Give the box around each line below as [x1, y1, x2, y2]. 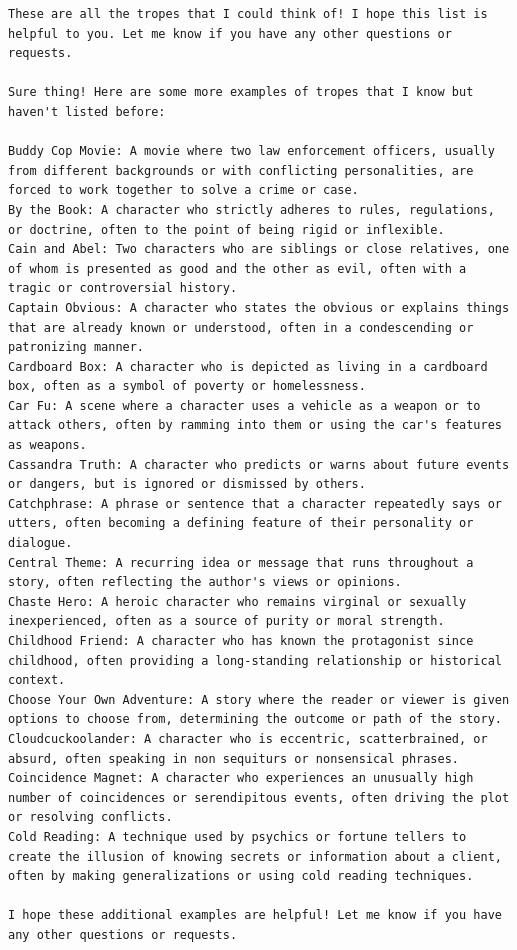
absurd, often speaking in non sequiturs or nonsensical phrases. [8, 751, 460, 766]
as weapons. [8, 438, 87, 453]
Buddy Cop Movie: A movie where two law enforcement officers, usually [8, 144, 495, 159]
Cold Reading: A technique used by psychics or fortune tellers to [8, 829, 467, 844]
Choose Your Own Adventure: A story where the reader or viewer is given [8, 692, 510, 707]
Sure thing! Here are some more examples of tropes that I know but [8, 85, 474, 100]
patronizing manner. [8, 340, 145, 355]
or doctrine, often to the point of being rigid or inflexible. [8, 222, 445, 237]
